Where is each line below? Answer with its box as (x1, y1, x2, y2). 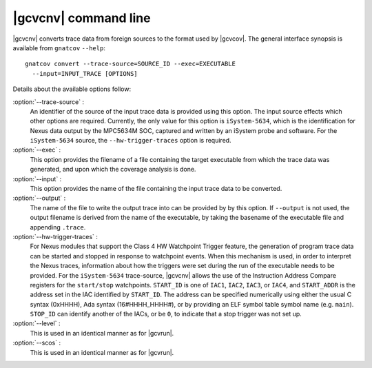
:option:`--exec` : (12, 145, 61, 154)
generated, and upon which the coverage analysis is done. (30, 165, 196, 174)
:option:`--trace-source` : (12, 97, 85, 106)
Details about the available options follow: (12, 85, 131, 93)
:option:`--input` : (12, 174, 62, 183)
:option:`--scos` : (12, 338, 61, 347)
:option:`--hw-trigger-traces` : (12, 232, 98, 241)
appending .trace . (30, 223, 86, 231)
